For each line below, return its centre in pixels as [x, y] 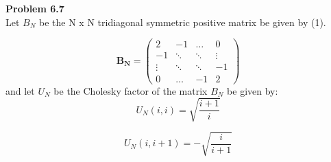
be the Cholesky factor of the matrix [131, 90]
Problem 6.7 [35, 9]
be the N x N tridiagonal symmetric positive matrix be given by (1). [183, 22]
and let [20, 90]
